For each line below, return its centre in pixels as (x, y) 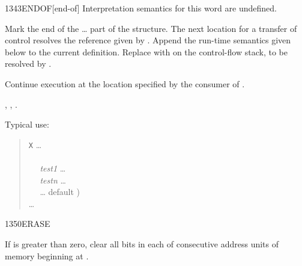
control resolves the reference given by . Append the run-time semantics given (148, 40)
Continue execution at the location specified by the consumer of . (125, 83)
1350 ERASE (28, 224)
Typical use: (27, 124)
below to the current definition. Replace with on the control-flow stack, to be (146, 51)
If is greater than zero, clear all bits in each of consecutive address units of (142, 243)
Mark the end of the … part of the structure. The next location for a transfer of (151, 28)
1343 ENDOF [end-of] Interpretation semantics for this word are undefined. (141, 8)
